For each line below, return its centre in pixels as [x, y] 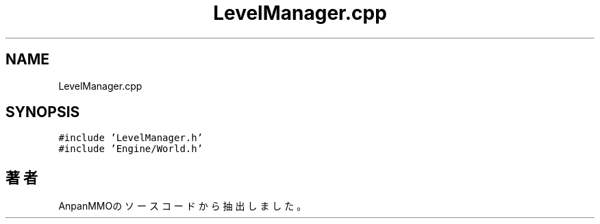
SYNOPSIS [43, 112]
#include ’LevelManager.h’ [131, 138]
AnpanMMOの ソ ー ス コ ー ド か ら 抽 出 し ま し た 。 [183, 206]
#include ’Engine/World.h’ [131, 149]
